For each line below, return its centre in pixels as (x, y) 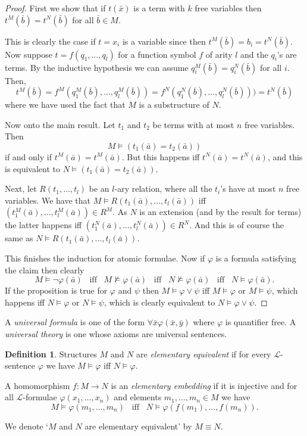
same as (19, 238)
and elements (138, 397)
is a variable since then (164, 41)
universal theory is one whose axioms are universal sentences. (116, 333)
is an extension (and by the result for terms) (220, 212)
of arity (219, 54)
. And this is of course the (237, 225)
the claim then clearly (45, 270)
